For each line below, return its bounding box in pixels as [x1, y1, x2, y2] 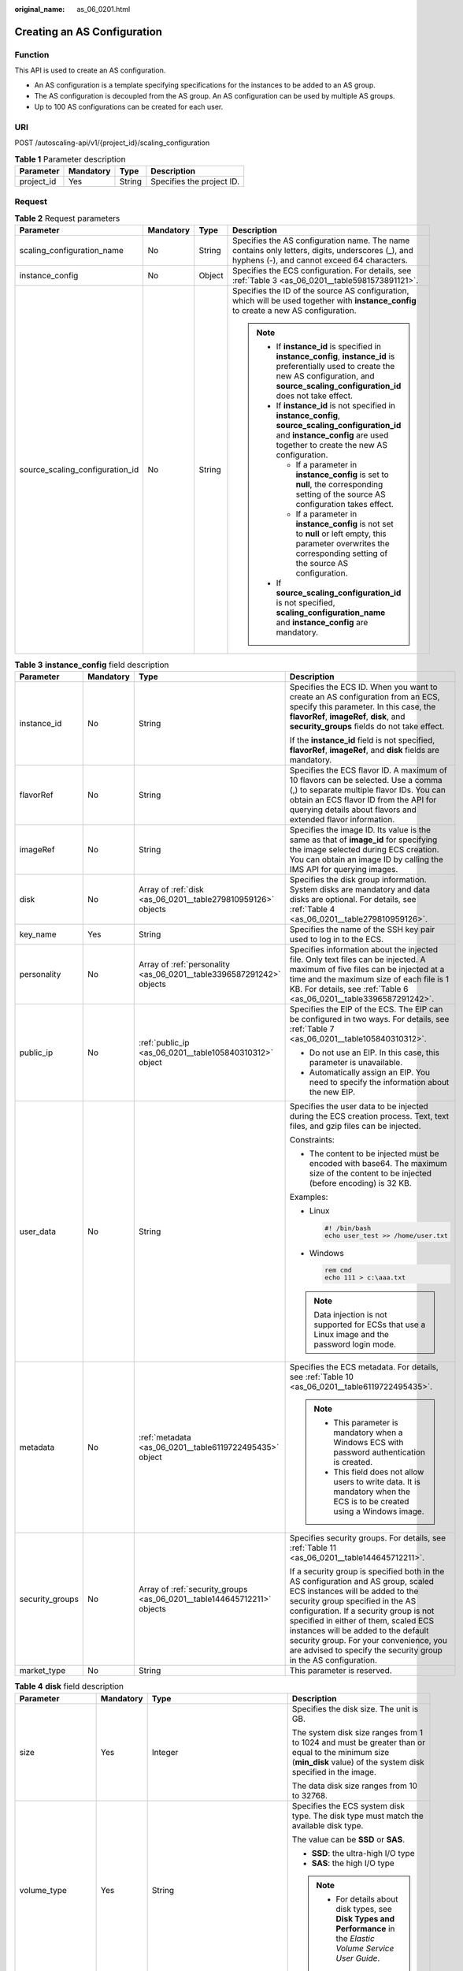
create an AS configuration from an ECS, [289, 691, 440, 702]
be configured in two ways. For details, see [289, 1013, 450, 1024]
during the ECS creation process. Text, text [289, 1110, 449, 1121]
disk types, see [335, 1903, 393, 1914]
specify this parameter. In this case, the [289, 701, 436, 712]
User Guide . [335, 1952, 380, 1963]
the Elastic [335, 1932, 376, 1943]
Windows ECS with [333, 1437, 404, 1448]
